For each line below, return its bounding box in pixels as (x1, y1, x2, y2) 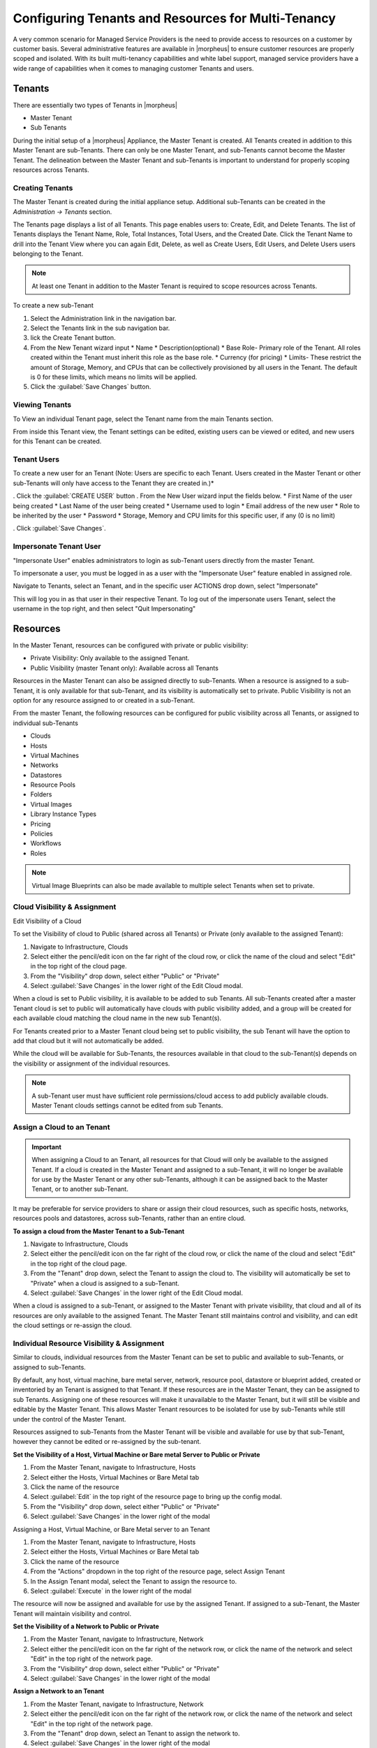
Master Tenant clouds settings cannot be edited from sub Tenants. (31, 1101, 223, 1110)
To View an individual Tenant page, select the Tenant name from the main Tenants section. (13, 415, 274, 423)
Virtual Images (30, 800, 73, 808)
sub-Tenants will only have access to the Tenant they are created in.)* (13, 479, 214, 487)
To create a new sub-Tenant (13, 301, 94, 310)
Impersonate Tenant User (13, 542, 101, 552)
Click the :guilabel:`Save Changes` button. (30, 382, 151, 391)
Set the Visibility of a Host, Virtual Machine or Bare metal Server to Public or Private (13, 1450, 260, 1459)
